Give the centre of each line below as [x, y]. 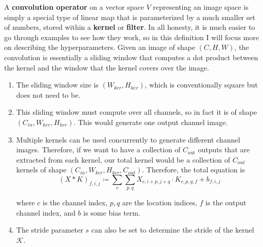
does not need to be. [48, 94]
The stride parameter [50, 230]
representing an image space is [201, 7]
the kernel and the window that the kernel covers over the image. [107, 67]
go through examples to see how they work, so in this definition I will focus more [131, 37]
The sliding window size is [57, 85]
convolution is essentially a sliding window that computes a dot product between [131, 57]
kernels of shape [41, 170]
